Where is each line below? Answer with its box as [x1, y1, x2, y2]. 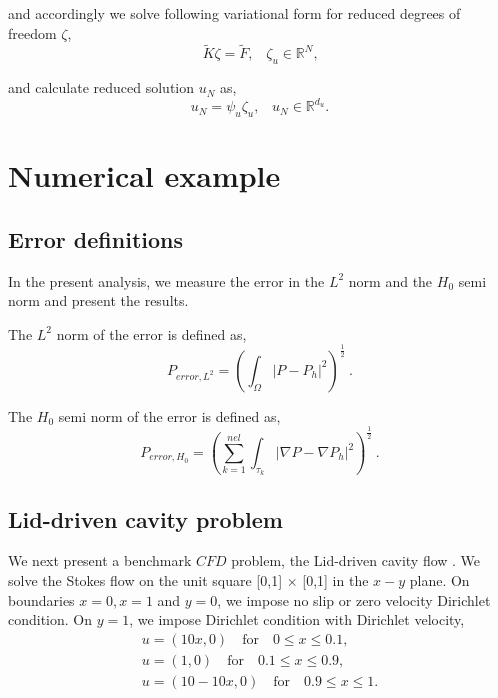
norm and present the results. [8, 290, 189, 311]
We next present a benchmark [8, 550, 192, 571]
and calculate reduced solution [8, 77, 195, 98]
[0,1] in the [302, 570, 369, 591]
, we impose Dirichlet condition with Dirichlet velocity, [129, 609, 465, 630]
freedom [8, 22, 57, 43]
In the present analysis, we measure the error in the [8, 270, 325, 291]
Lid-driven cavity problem [8, 503, 283, 534]
